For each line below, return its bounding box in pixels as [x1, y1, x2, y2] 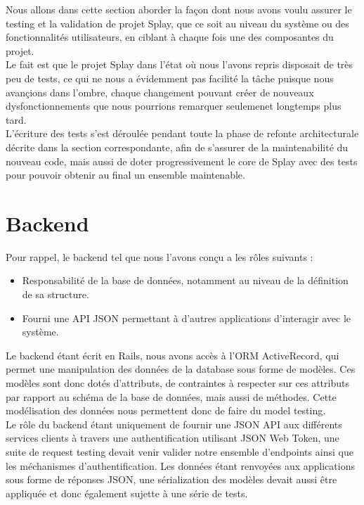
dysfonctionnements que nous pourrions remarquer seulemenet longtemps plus [6, 98, 342, 113]
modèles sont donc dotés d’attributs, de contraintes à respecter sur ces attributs [6, 376, 349, 390]
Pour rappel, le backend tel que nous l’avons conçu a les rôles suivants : [6, 249, 313, 264]
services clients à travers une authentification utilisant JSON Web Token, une [6, 430, 339, 445]
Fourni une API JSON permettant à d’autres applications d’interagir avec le [22, 310, 351, 325]
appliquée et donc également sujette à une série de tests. [6, 485, 248, 500]
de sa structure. [22, 287, 89, 302]
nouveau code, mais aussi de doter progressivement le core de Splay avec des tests [6, 153, 358, 168]
